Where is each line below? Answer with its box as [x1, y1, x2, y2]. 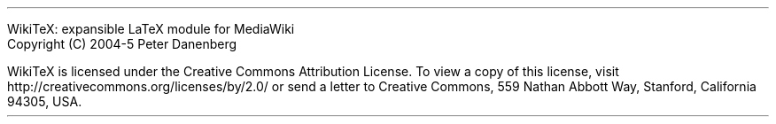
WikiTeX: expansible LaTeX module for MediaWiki [7, 21, 295, 36]
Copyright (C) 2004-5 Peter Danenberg [7, 36, 237, 51]
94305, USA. [7, 94, 82, 109]
